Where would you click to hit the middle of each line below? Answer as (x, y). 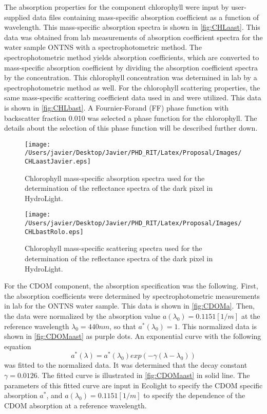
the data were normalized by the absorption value (82, 316)
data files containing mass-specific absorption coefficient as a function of (146, 17)
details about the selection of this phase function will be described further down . (131, 128)
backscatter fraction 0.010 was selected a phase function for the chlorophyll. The (131, 118)
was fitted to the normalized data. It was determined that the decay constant (126, 365)
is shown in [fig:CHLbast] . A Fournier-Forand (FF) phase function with (117, 107)
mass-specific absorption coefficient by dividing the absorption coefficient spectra (131, 67)
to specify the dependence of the (194, 395)
